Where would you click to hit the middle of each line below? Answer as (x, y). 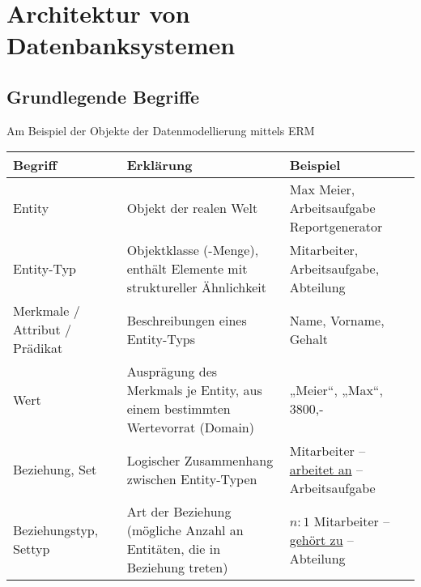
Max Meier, (322, 189)
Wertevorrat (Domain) (190, 427)
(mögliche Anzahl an (185, 530)
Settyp (32, 549)
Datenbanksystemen (121, 45)
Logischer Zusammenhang (200, 460)
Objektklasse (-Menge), (193, 250)
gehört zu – (321, 539)
